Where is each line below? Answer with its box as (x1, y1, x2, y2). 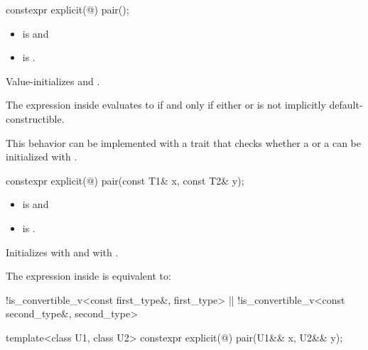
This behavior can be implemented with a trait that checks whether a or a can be (6, 135, 361, 150)
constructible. (6, 111, 65, 126)
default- (329, 97, 363, 112)
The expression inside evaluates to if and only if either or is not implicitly (6, 97, 326, 112)
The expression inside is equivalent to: (6, 268, 171, 283)
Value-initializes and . (6, 73, 100, 88)
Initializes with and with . (6, 244, 119, 259)
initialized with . (6, 149, 77, 164)
